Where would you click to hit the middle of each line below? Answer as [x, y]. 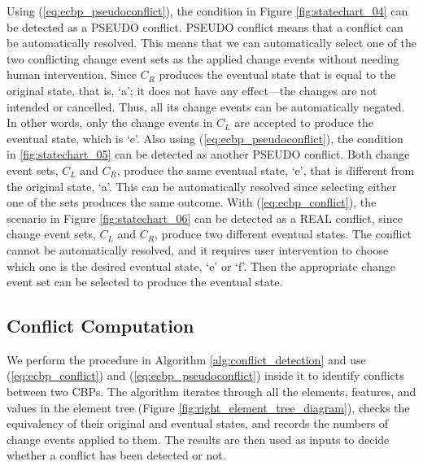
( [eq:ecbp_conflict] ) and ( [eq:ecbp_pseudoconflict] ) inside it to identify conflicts [205, 375]
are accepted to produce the [304, 122]
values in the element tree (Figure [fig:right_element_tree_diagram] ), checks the [208, 407]
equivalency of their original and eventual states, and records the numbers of [198, 423]
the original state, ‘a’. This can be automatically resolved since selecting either [202, 186]
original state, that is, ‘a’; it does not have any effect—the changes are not [192, 90]
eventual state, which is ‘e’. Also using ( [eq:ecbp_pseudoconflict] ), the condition [205, 138]
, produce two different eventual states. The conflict [283, 234]
